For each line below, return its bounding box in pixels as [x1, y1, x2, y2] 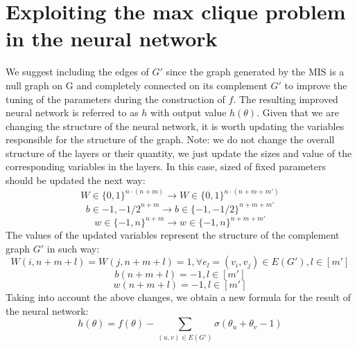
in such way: [46, 241, 100, 255]
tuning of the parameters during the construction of [6, 91, 225, 106]
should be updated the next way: [6, 173, 146, 187]
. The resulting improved [233, 91, 338, 106]
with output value [150, 105, 227, 120]
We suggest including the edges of [6, 64, 149, 79]
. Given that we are [256, 105, 339, 120]
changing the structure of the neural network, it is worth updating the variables [6, 118, 345, 133]
